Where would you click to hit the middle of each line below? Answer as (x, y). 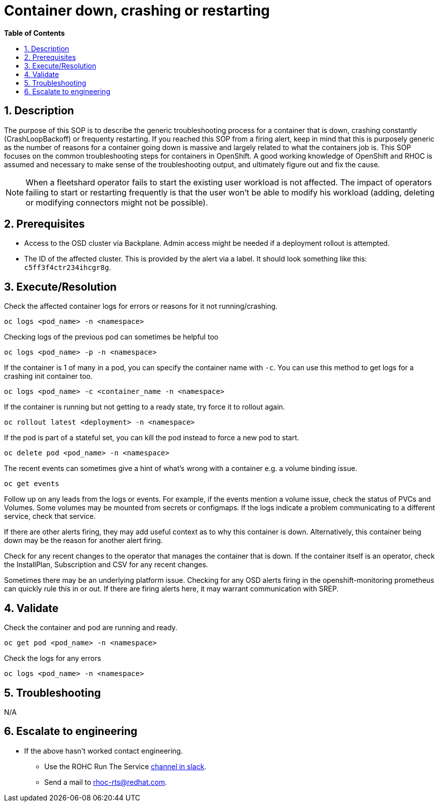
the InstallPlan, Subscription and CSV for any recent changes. (106, 565)
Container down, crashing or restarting (137, 11)
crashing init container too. (49, 376)
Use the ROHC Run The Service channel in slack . (125, 766)
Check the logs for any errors (53, 658)
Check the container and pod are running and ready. (91, 628)
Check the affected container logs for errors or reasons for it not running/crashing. (141, 306)
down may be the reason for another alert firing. (83, 541)
